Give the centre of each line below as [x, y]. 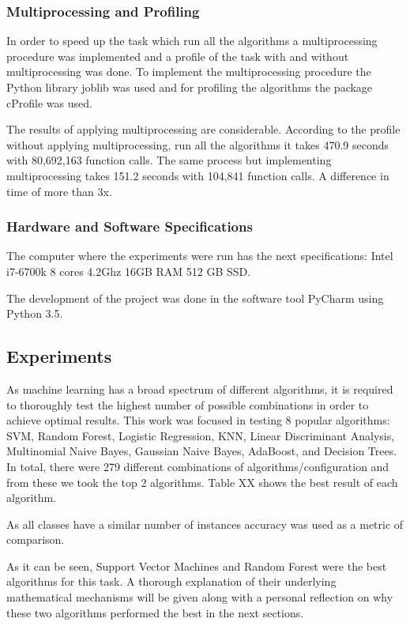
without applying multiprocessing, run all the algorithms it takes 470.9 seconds [197, 144]
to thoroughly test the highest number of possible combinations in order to [188, 404]
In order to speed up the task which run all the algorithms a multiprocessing [192, 41]
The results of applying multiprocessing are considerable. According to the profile [203, 129]
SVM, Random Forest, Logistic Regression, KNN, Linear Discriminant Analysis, [201, 435]
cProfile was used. [49, 102]
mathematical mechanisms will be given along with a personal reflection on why [200, 597]
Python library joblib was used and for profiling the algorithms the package [190, 87]
